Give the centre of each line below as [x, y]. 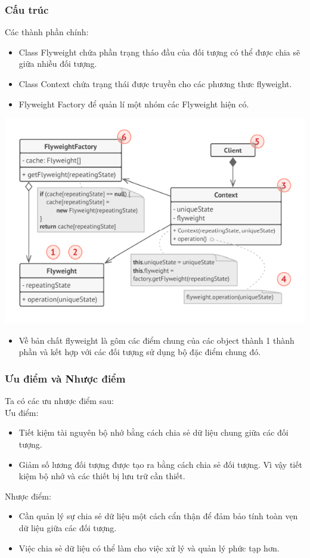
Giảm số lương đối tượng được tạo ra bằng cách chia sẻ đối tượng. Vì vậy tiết [160, 464]
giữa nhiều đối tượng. [58, 64]
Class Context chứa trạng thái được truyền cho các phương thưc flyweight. [155, 84]
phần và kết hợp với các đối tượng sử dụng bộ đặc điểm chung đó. [140, 352]
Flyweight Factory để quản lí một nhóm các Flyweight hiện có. [134, 104]
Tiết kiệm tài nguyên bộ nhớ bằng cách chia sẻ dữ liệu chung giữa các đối [154, 432]
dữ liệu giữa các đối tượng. [68, 528]
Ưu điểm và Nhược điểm [65, 378]
